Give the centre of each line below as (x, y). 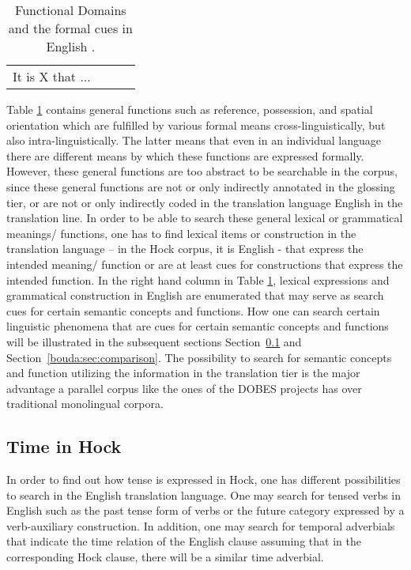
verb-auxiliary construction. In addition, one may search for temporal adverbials (201, 525)
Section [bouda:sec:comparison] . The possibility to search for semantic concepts (199, 357)
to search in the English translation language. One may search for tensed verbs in (204, 495)
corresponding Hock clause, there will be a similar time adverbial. (165, 557)
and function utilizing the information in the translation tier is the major (183, 373)
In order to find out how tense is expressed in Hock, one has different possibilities (204, 479)
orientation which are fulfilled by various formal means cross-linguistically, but (196, 125)
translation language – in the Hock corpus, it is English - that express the (185, 249)
